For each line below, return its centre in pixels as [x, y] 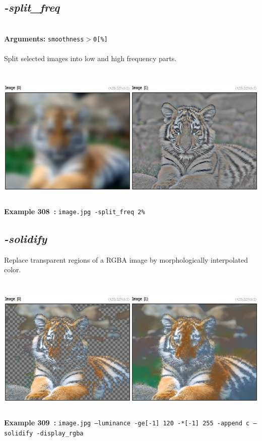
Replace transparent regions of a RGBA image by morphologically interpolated [126, 259]
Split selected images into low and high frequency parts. [90, 58]
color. [13, 269]
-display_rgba [60, 433]
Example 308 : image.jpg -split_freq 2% [75, 211]
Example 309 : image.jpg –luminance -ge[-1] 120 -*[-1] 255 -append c [127, 422]
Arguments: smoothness [44, 38]
